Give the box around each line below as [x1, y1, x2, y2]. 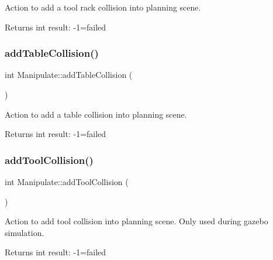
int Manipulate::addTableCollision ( [5, 69, 133, 81]
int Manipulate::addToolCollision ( [5, 176, 129, 187]
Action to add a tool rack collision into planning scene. [5, 1, 201, 13]
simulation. [5, 226, 44, 238]
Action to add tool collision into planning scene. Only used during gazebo [5, 215, 268, 227]
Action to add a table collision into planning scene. [5, 108, 187, 120]
